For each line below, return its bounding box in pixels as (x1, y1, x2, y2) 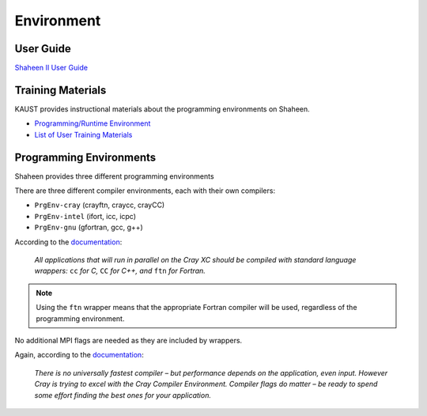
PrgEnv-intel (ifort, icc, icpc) (34, 211, 137, 221)
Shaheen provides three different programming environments (14, 171, 214, 181)
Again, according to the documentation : (14, 350, 144, 360)
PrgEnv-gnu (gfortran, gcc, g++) (34, 222, 144, 233)
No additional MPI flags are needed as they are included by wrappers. (14, 335, 243, 345)
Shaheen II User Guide (14, 63, 89, 73)
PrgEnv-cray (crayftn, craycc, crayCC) (34, 200, 165, 210)
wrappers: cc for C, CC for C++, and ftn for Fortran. (34, 266, 206, 276)
